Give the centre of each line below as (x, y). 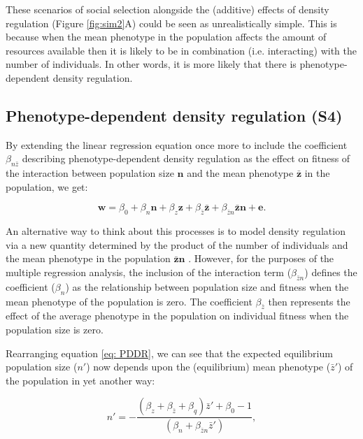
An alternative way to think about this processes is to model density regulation (176, 231)
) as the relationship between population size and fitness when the (207, 286)
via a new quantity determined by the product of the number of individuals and (177, 244)
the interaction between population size (90, 173)
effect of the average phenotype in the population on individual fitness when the (177, 316)
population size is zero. (55, 329)
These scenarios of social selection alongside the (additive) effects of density (168, 9)
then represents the (309, 301)
